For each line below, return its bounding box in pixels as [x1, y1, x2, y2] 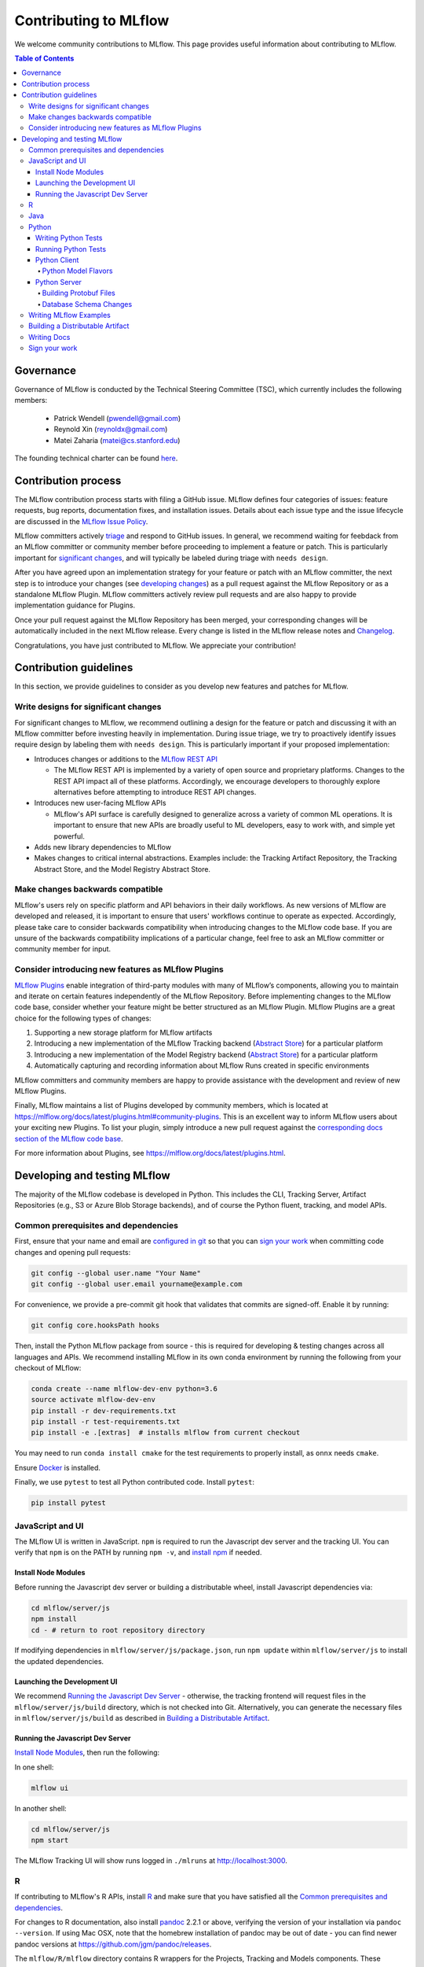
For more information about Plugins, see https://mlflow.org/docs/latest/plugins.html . [14, 1148, 286, 1157]
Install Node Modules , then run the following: [14, 1747, 160, 1758]
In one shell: [14, 1762, 54, 1772]
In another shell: [14, 1803, 67, 1813]
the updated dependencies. [14, 1656, 104, 1666]
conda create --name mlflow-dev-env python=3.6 [31, 1384, 217, 1393]
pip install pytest [31, 1499, 106, 1508]
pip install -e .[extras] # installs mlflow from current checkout [31, 1428, 301, 1437]
